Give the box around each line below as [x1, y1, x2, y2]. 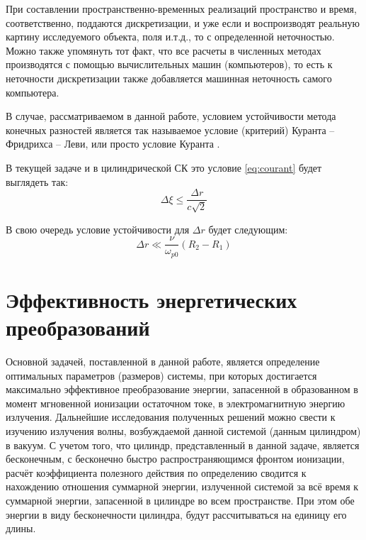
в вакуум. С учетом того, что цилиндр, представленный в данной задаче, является [6, 437, 360, 452]
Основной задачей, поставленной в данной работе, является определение [6, 354, 320, 368]
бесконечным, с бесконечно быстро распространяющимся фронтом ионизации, [6, 451, 345, 466]
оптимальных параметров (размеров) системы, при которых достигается [6, 368, 317, 382]
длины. [6, 521, 36, 536]
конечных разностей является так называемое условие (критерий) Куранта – [6, 122, 335, 137]
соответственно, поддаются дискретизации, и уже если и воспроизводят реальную [6, 15, 360, 30]
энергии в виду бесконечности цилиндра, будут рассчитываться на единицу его [6, 507, 347, 522]
